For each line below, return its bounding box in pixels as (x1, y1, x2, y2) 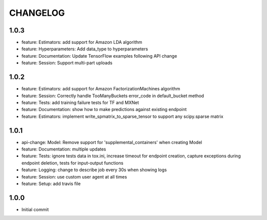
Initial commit (21, 206, 49, 212)
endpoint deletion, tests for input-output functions (21, 160, 124, 166)
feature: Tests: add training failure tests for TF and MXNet (21, 99, 139, 106)
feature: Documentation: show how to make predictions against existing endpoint (21, 107, 187, 112)
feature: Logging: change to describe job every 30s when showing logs (21, 167, 167, 173)
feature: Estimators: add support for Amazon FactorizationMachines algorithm (21, 86, 180, 92)
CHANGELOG (9, 7, 65, 18)
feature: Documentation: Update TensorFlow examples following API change (21, 53, 178, 59)
